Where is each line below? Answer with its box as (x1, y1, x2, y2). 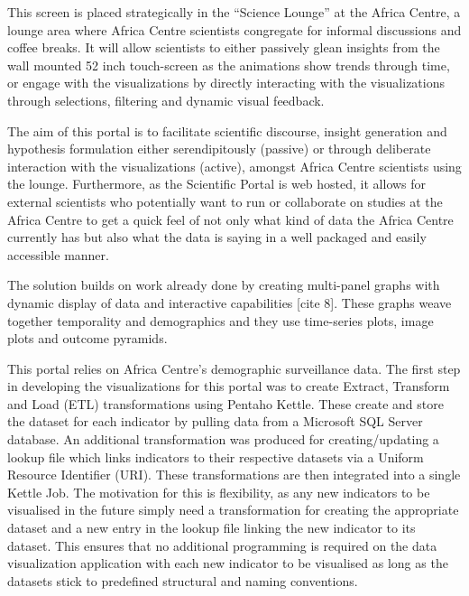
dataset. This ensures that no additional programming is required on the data (7, 535, 437, 554)
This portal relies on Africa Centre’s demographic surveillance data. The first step (7, 359, 461, 377)
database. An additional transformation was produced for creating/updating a (7, 430, 439, 449)
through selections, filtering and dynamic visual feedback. (7, 90, 325, 109)
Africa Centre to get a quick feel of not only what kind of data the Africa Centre (7, 210, 454, 228)
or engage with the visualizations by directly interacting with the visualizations (7, 73, 446, 92)
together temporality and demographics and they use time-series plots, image (7, 311, 434, 330)
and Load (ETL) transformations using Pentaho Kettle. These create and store (7, 394, 444, 413)
